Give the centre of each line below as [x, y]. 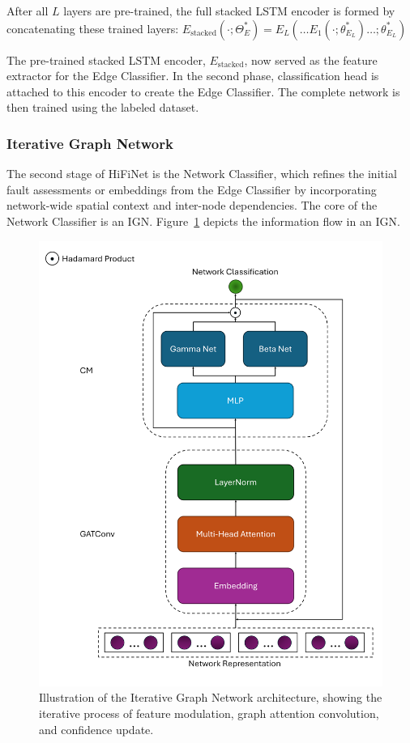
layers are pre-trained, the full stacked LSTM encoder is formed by [229, 11]
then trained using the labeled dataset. [103, 107]
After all [28, 11]
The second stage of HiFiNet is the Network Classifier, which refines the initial [202, 174]
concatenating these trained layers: [93, 28]
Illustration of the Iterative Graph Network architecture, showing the [211, 697]
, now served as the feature [311, 59]
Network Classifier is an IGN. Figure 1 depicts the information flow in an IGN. [203, 221]
